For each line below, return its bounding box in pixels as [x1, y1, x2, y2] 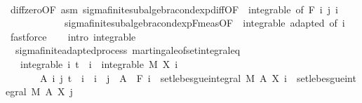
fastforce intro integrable [10, 29, 136, 43]
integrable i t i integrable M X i [20, 56, 178, 71]
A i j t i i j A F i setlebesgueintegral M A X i [39, 70, 287, 85]
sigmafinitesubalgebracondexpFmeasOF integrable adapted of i [64, 15, 345, 30]
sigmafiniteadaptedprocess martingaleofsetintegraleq [15, 43, 241, 57]
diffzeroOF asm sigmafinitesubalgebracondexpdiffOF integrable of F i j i [10, 1, 338, 16]
